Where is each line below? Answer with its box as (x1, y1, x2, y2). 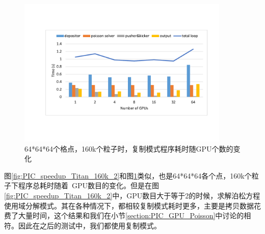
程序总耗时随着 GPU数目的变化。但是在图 (18, 180, 160, 191)
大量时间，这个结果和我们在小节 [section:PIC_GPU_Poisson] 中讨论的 (18, 210, 244, 221)
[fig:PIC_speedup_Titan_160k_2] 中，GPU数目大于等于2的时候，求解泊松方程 (4, 190, 260, 201)
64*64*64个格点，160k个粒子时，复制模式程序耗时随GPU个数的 (24, 143, 233, 154)
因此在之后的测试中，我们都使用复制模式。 (18, 220, 161, 230)
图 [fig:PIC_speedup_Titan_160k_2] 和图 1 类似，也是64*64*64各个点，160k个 (4, 170, 252, 181)
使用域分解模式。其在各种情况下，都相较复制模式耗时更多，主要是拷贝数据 (4, 200, 254, 211)
